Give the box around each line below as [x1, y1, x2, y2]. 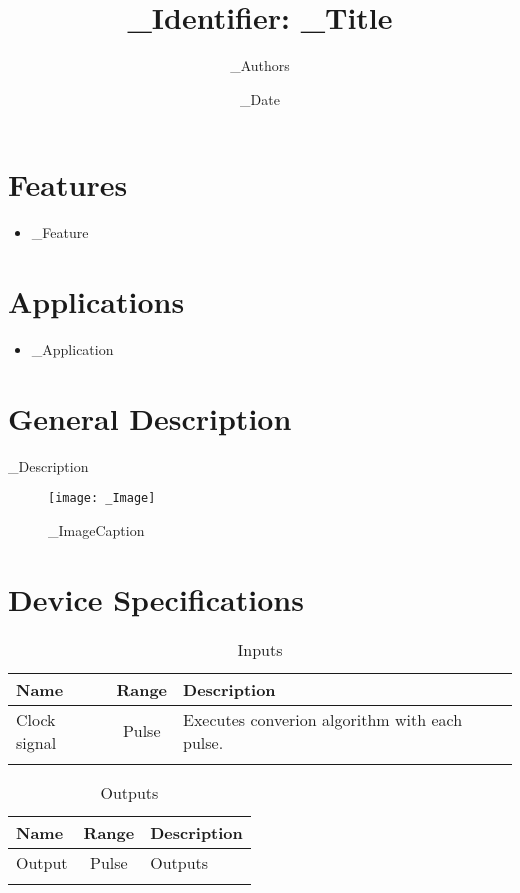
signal [16, 730, 57, 754]
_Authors [230, 55, 290, 76]
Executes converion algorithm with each [183, 707, 463, 731]
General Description [8, 397, 292, 438]
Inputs [237, 637, 283, 661]
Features [8, 164, 128, 205]
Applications [8, 281, 185, 322]
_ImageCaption [48, 519, 145, 540]
